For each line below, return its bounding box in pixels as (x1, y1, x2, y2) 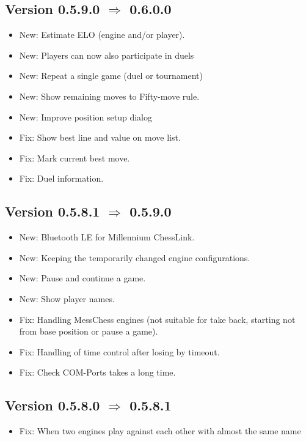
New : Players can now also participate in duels (19, 48, 194, 61)
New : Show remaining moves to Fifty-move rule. (19, 89, 200, 102)
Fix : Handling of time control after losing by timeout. (19, 345, 220, 358)
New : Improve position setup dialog (19, 110, 152, 123)
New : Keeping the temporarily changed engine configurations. (19, 251, 250, 264)
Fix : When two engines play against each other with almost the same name (19, 424, 301, 437)
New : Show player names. (19, 292, 115, 305)
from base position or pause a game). (19, 325, 158, 338)
